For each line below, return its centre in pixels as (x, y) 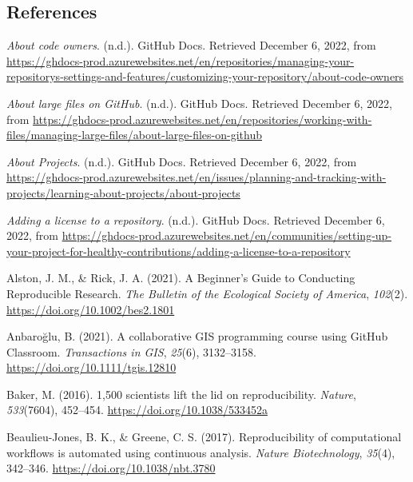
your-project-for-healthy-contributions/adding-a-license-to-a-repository (179, 251)
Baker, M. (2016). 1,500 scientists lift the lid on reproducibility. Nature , (181, 394)
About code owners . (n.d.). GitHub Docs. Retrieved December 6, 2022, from (191, 45)
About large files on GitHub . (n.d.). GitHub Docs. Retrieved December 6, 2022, (199, 103)
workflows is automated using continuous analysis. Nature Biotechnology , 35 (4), (201, 452)
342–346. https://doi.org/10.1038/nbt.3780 (111, 468)
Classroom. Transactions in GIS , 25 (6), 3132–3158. (131, 351)
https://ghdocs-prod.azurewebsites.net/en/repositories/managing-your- (181, 60)
